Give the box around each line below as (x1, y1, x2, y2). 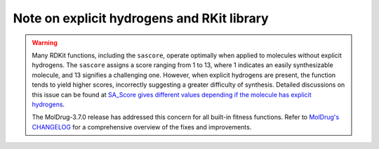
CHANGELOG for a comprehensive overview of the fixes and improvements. (32, 122, 252, 131)
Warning (32, 38, 58, 47)
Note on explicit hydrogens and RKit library (13, 10, 270, 26)
